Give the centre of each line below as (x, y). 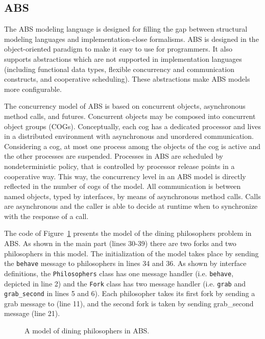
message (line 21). (32, 313)
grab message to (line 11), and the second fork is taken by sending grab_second (129, 303)
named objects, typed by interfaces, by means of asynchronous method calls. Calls (132, 196)
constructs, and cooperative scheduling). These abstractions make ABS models (127, 79)
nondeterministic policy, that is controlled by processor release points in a (119, 166)
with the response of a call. (46, 216)
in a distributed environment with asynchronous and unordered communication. (129, 136)
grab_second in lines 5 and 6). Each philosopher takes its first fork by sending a (130, 293)
